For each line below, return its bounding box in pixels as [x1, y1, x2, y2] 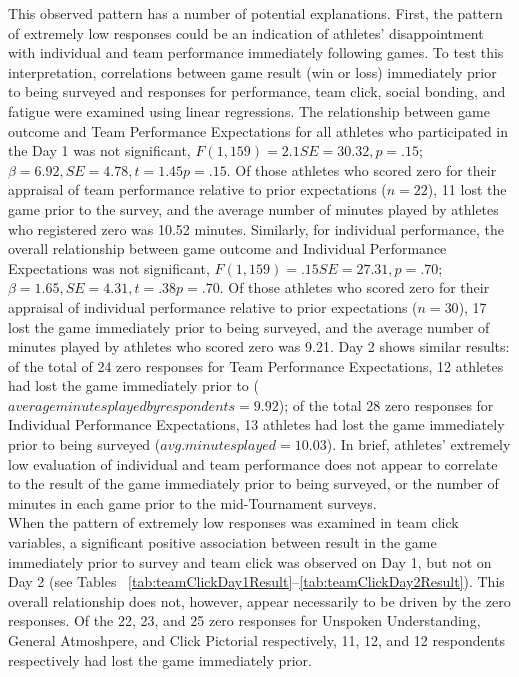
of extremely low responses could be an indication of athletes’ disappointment [8, 22, 484, 43]
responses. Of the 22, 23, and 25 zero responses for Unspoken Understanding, [8, 610, 481, 631]
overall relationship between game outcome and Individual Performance [8, 238, 447, 259]
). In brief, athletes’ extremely [326, 434, 511, 455]
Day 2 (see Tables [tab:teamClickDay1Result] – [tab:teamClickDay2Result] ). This [8, 571, 505, 592]
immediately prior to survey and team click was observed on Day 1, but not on [8, 551, 492, 572]
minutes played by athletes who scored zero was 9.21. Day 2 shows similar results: [8, 336, 510, 357]
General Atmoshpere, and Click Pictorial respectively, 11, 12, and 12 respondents [8, 630, 506, 650]
